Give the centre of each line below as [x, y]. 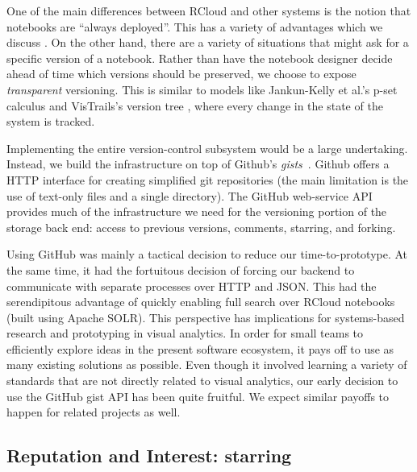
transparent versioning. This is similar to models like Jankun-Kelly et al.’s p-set [202, 89]
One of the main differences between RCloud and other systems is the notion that [209, 10]
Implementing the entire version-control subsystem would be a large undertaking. [207, 148]
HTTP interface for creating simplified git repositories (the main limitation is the [208, 179]
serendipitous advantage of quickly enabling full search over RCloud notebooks [201, 302]
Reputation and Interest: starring [149, 455]
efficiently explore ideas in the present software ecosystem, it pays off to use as [200, 348]
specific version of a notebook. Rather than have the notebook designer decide [200, 58]
